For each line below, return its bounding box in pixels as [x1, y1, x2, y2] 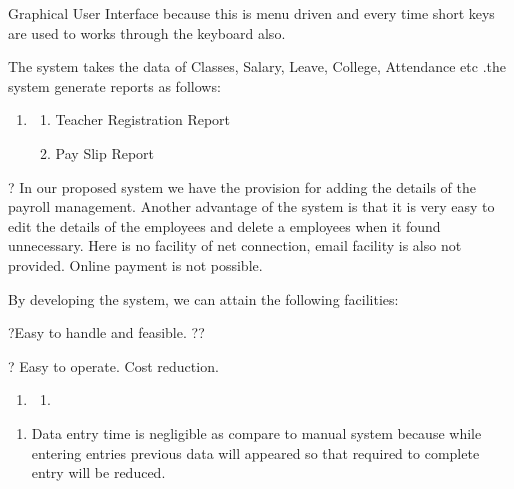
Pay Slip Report [55, 142, 155, 163]
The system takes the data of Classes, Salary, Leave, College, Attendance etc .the [8, 56, 506, 77]
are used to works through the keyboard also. [8, 22, 286, 43]
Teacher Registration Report [55, 109, 231, 130]
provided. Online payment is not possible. [8, 254, 263, 275]
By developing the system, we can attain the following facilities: [8, 288, 399, 309]
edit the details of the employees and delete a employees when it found [8, 215, 441, 236]
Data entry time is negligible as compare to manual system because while [31, 422, 482, 443]
